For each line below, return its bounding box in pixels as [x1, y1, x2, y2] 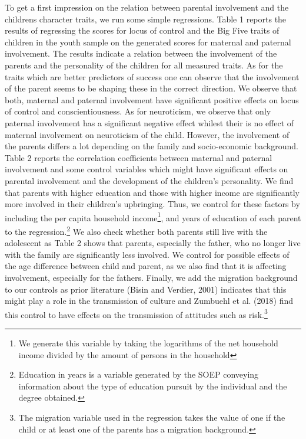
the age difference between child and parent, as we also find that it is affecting [5, 260, 287, 272]
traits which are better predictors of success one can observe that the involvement [5, 70, 300, 83]
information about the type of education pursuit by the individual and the [18, 379, 287, 392]
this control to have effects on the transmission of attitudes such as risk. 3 [5, 306, 268, 320]
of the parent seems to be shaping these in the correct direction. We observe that [5, 82, 297, 94]
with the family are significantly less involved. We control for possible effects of [5, 248, 290, 260]
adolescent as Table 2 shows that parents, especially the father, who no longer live [5, 237, 301, 249]
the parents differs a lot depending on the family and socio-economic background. [5, 140, 298, 152]
